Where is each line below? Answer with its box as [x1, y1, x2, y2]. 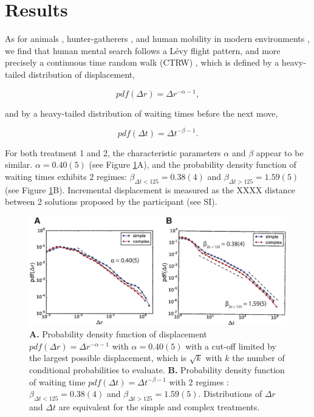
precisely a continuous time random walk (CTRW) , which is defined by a [5, 56, 279, 69]
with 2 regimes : [169, 375, 229, 388]
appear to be [256, 146, 304, 159]
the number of [232, 351, 285, 364]
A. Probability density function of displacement [29, 328, 207, 340]
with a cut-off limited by [185, 339, 276, 352]
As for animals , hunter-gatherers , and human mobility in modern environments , [5, 32, 310, 45]
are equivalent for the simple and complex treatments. [58, 400, 260, 413]
